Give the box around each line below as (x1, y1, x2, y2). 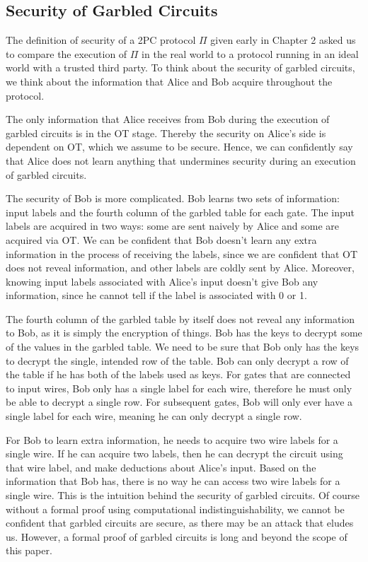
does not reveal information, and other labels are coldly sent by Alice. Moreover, (6, 260, 355, 275)
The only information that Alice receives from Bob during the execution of (6, 112, 330, 127)
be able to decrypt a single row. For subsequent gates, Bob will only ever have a (6, 394, 353, 409)
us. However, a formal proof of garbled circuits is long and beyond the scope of (6, 529, 347, 544)
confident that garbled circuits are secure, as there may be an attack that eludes (6, 515, 354, 530)
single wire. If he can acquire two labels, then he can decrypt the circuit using (6, 446, 343, 461)
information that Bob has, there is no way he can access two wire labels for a (6, 474, 340, 488)
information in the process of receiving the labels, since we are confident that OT (6, 246, 358, 261)
